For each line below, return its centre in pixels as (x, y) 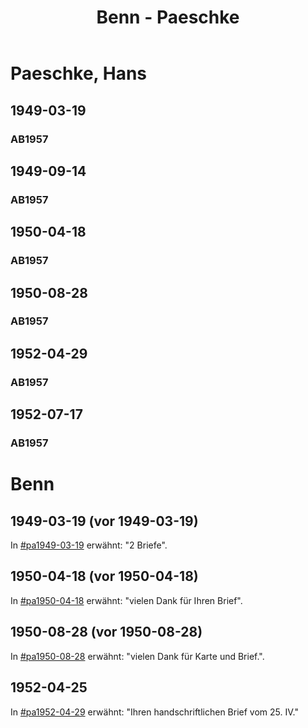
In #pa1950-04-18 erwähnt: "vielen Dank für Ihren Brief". (126, 600)
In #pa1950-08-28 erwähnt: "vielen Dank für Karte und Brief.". (137, 656)
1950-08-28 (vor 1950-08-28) (106, 632)
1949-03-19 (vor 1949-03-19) (104, 521)
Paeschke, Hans (79, 73)
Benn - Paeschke (168, 17)
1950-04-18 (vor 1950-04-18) (104, 576)
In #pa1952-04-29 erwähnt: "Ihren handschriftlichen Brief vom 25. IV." (154, 712)
